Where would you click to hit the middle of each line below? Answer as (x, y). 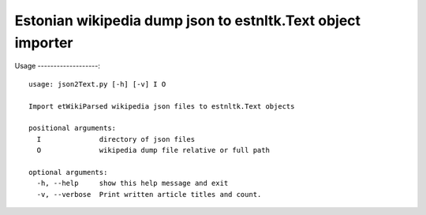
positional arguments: (73, 128)
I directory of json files (116, 139)
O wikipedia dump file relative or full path (153, 150)
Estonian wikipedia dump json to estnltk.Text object (188, 20)
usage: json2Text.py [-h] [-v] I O (97, 84)
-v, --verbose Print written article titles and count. (149, 194)
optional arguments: (68, 172)
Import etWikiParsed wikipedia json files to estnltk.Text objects (162, 106)
